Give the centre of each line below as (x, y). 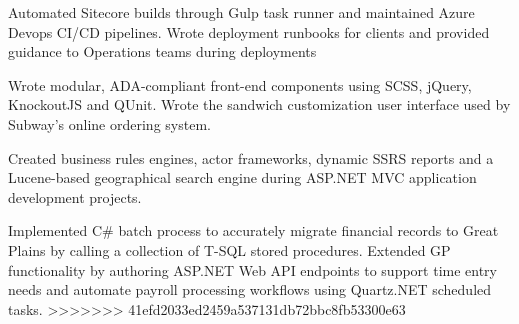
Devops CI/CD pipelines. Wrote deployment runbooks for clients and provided (249, 31)
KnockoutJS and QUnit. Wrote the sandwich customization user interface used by (259, 104)
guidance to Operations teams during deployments (162, 51)
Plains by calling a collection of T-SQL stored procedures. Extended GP (229, 249)
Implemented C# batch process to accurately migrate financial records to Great (253, 230)
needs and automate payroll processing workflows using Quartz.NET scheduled (250, 289)
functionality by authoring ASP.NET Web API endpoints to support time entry (253, 269)
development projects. (75, 196)
